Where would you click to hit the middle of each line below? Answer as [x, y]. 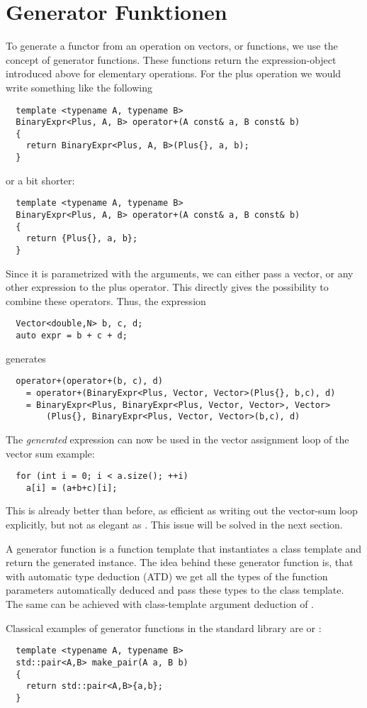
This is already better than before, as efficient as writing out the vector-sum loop [182, 510]
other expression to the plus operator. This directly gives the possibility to [167, 287]
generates [26, 358]
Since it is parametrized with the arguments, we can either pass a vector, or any [180, 273]
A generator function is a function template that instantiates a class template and [184, 548]
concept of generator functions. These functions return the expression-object [171, 59]
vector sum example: [50, 453]
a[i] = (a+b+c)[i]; [72, 488]
